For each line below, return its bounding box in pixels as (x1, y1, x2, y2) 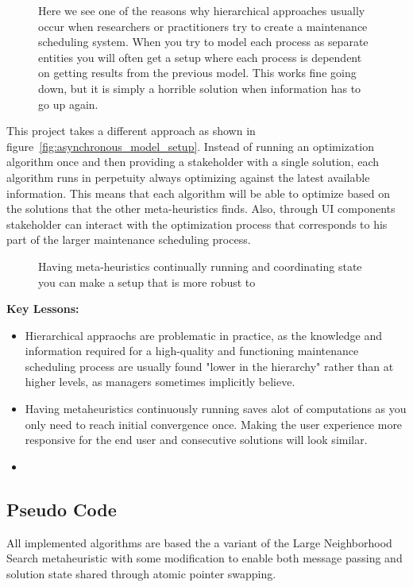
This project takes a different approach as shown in (6, 122, 256, 139)
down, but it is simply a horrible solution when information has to (38, 79, 361, 96)
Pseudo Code (6, 496, 117, 521)
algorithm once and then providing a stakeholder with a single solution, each (6, 153, 379, 170)
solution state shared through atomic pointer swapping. (6, 565, 276, 581)
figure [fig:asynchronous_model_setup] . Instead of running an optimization (6, 137, 374, 154)
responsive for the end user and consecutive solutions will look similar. (25, 431, 368, 448)
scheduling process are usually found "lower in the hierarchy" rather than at (25, 357, 394, 374)
